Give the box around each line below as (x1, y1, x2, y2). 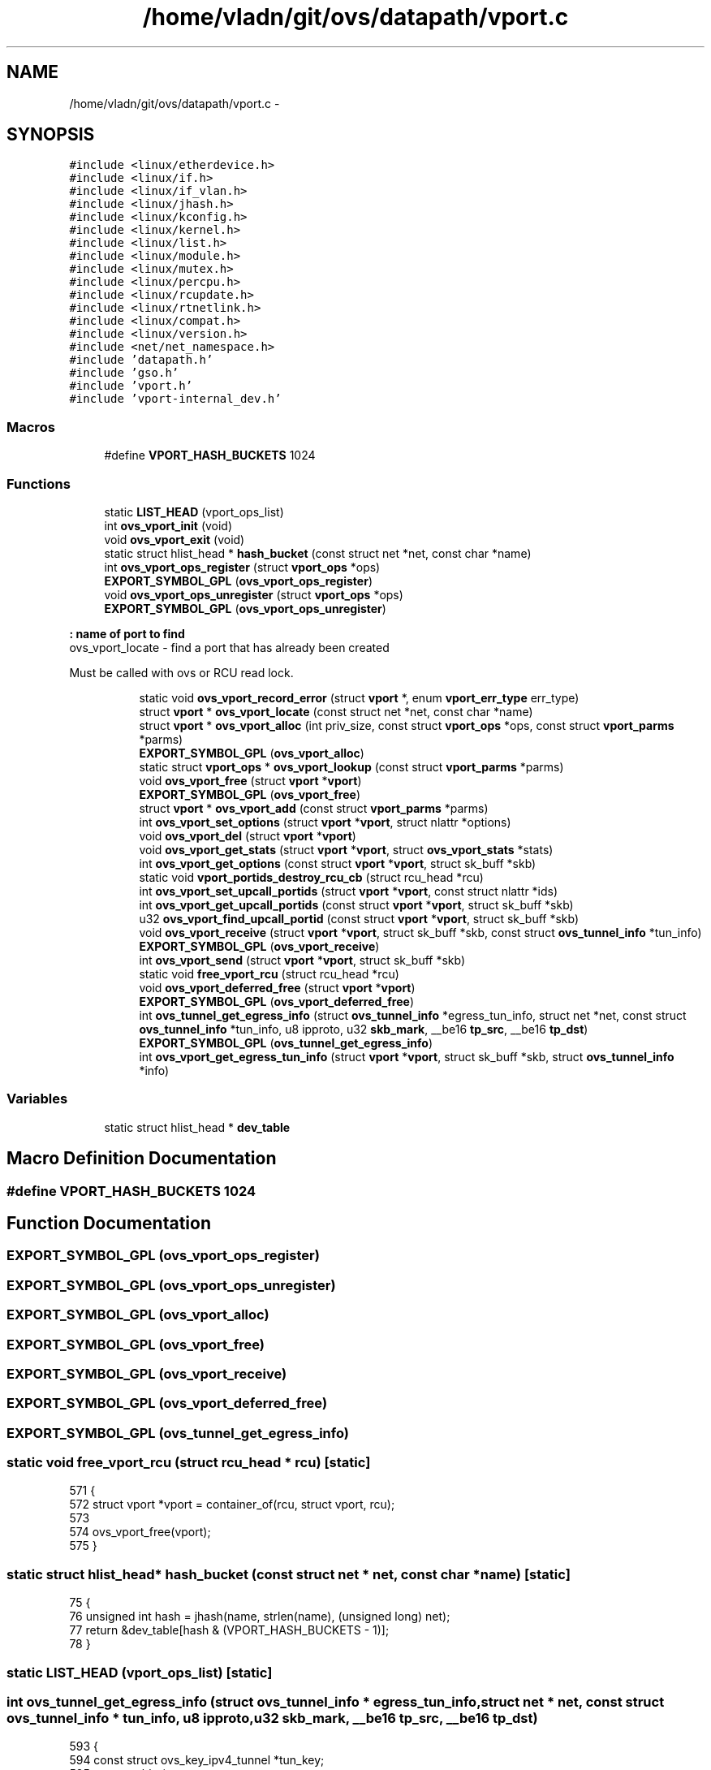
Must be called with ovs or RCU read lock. (69, 665, 294, 680)
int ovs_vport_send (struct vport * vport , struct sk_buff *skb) (139, 952, 466, 967)
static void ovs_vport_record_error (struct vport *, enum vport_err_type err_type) (139, 690, 580, 705)
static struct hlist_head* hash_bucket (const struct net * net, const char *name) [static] (6, 1565, 571, 1582)
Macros (6, 418, 55, 435)
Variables (6, 1090, 68, 1107)
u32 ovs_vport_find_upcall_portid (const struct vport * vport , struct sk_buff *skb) (139, 911, 580, 926)
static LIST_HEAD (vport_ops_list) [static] (6, 1664, 273, 1681)
